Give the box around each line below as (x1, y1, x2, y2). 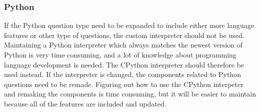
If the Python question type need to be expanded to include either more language (4, 20, 254, 30)
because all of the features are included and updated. (4, 98, 166, 108)
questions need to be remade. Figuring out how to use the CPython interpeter (4, 78, 243, 89)
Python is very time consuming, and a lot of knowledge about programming (4, 49, 236, 59)
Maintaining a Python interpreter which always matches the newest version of (4, 39, 243, 50)
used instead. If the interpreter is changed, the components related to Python (4, 69, 241, 79)
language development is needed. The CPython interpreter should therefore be (4, 59, 244, 69)
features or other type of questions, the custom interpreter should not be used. (4, 29, 244, 40)
